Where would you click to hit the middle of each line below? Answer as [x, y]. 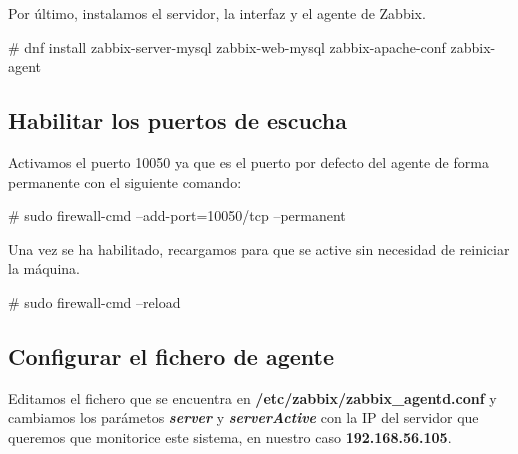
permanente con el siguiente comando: [125, 181]
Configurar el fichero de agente [171, 355]
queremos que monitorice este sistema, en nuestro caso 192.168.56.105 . [230, 436]
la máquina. [44, 268]
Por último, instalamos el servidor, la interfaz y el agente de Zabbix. [217, 13]
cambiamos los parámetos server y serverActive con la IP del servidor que [243, 417]
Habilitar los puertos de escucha [178, 120]
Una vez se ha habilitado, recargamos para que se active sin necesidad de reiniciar [259, 248]
